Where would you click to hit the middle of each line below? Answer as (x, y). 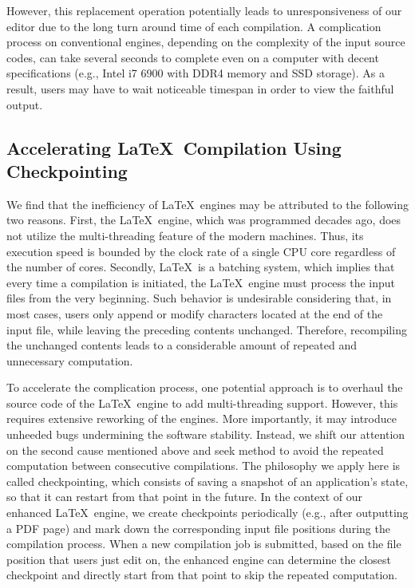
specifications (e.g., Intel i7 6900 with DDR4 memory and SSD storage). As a (196, 73)
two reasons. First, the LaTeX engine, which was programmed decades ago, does (204, 220)
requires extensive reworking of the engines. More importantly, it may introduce (202, 418)
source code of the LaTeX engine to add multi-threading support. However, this (202, 403)
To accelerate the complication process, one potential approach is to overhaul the (205, 387)
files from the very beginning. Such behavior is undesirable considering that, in (199, 298)
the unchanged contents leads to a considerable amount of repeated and (182, 345)
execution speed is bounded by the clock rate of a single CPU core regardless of (201, 251)
